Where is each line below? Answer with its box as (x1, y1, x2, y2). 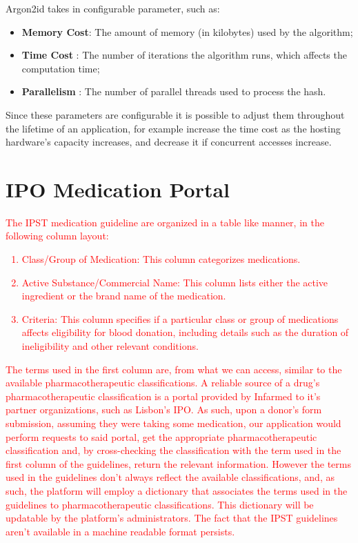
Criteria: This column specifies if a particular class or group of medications (21, 311, 339, 326)
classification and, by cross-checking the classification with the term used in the (6, 443, 341, 457)
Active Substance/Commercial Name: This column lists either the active (21, 275, 328, 289)
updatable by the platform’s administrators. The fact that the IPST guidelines (6, 511, 338, 525)
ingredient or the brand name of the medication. (21, 288, 226, 303)
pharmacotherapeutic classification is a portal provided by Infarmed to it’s (6, 388, 321, 403)
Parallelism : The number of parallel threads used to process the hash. (21, 84, 326, 99)
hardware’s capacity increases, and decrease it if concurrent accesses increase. (6, 135, 332, 149)
